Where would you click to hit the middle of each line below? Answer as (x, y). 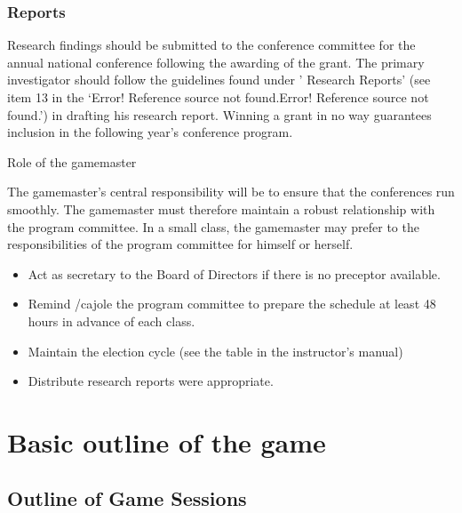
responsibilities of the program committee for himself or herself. (180, 244)
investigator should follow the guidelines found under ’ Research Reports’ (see (219, 80)
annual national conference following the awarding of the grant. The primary (216, 62)
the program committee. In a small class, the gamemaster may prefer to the (213, 226)
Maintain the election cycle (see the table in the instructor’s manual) (215, 351)
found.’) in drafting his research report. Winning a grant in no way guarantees (219, 114)
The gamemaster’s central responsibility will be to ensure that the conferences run (231, 192)
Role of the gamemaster (72, 161)
